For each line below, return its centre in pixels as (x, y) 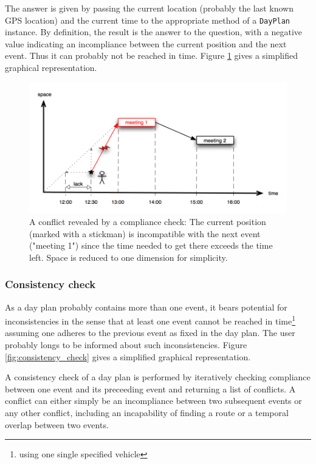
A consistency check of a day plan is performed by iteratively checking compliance (158, 377)
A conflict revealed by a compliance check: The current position (148, 221)
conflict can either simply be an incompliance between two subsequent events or (153, 401)
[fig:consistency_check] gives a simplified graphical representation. (128, 356)
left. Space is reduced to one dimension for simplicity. (129, 257)
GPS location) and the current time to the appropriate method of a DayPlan (148, 20)
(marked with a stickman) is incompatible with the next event (145, 233)
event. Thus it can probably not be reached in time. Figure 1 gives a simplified (151, 55)
